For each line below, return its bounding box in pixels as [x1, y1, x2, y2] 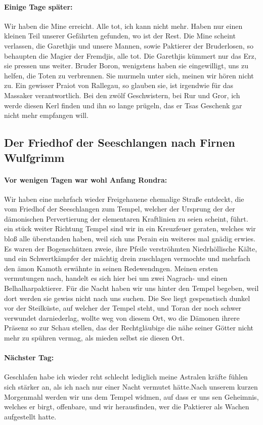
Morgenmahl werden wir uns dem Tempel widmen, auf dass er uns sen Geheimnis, [4, 391, 259, 402]
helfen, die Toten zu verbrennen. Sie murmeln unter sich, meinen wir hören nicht [4, 70, 254, 80]
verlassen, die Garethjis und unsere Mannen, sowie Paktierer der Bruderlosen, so [4, 40, 253, 51]
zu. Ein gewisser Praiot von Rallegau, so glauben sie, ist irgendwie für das [4, 80, 234, 91]
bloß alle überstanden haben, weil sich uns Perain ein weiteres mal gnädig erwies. [4, 233, 255, 244]
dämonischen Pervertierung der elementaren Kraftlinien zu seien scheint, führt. [4, 213, 248, 224]
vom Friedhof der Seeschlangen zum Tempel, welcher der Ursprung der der [4, 203, 235, 214]
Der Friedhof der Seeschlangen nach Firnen [4, 135, 235, 150]
